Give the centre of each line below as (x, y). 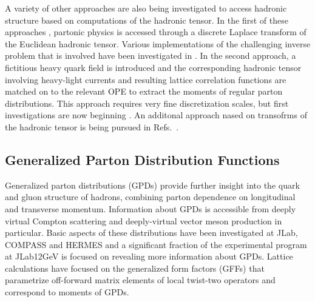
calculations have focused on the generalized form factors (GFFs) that (135, 268)
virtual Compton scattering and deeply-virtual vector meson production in (144, 220)
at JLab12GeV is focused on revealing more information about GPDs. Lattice (149, 256)
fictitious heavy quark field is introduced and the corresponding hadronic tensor (153, 67)
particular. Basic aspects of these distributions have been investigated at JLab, (151, 233)
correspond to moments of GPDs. (67, 292)
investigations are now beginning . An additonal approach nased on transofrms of (156, 115)
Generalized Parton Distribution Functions (142, 159)
